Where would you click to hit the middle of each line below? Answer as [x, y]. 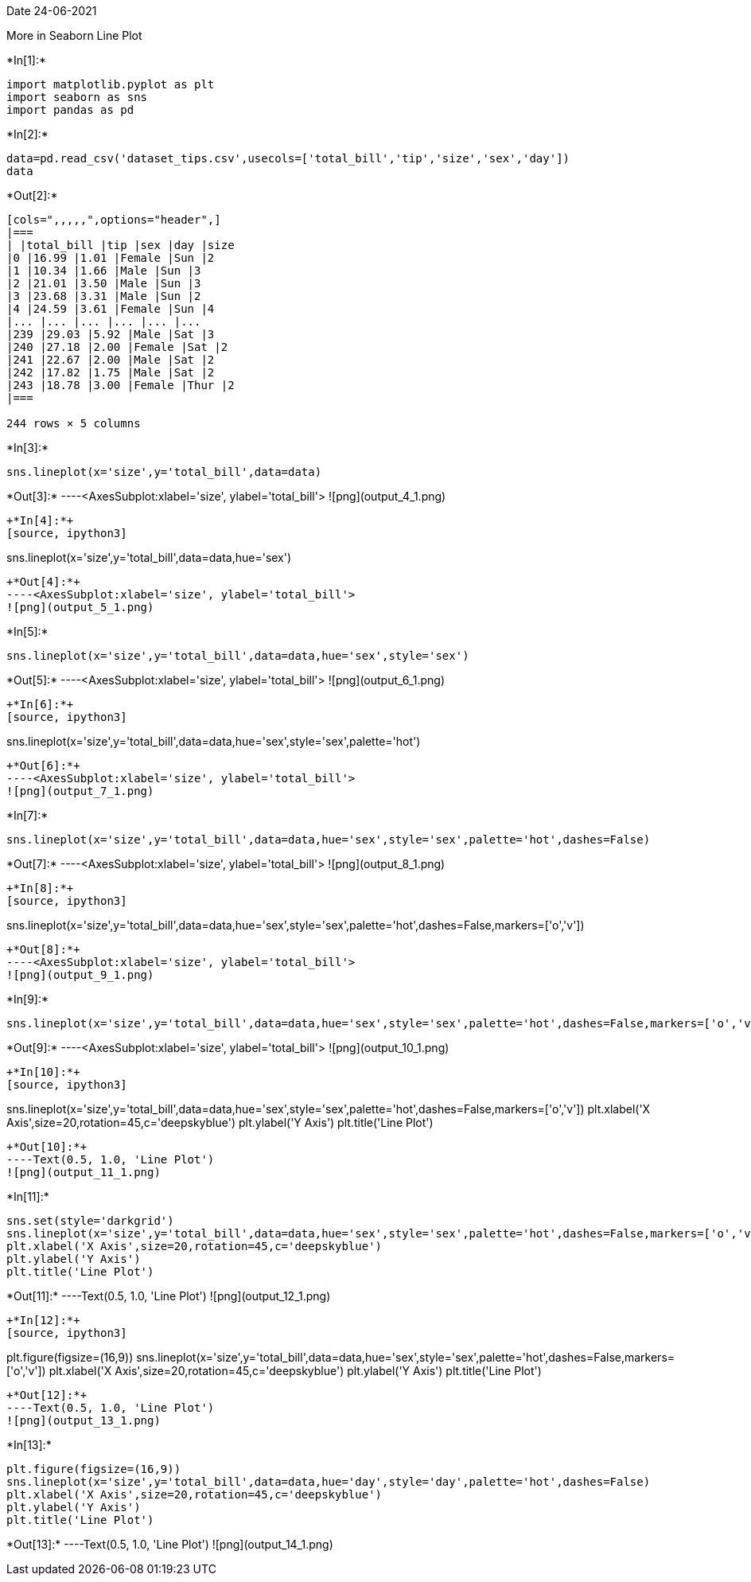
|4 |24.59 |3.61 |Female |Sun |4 [111, 309]
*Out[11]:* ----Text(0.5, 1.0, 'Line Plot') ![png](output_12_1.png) [169, 1296]
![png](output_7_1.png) [80, 791]
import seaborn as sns [77, 97]
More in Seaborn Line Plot [74, 35]
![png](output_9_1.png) [80, 975]
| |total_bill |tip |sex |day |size [121, 245]
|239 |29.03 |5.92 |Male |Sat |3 [111, 334]
